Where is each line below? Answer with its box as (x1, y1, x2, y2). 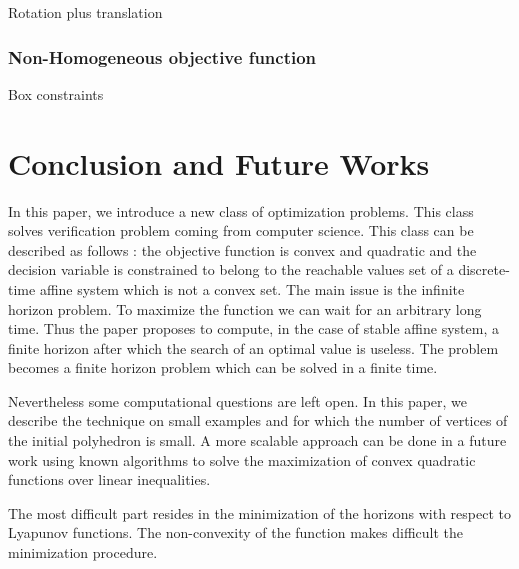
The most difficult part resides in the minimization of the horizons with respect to (8, 502, 511, 523)
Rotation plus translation (8, 2, 163, 22)
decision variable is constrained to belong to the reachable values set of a (8, 259, 454, 280)
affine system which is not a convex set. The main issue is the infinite (39, 278, 465, 299)
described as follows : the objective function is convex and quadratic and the (8, 239, 477, 260)
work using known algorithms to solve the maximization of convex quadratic (8, 449, 476, 470)
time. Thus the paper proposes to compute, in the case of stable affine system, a (8, 318, 499, 339)
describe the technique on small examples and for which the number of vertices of (8, 410, 508, 431)
